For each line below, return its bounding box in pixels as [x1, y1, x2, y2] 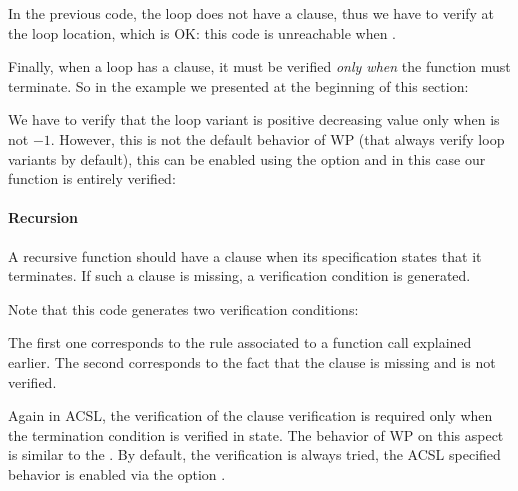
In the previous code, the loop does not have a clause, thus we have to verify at [8, 3, 495, 23]
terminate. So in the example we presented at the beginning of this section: [8, 75, 469, 96]
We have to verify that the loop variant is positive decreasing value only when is [8, 109, 500, 130]
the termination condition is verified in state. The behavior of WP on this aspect [8, 424, 504, 445]
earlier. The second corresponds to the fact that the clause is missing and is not [8, 351, 496, 372]
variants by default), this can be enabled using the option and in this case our [8, 148, 486, 169]
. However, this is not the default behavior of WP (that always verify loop [50, 128, 505, 149]
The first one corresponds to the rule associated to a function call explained [8, 332, 472, 353]
